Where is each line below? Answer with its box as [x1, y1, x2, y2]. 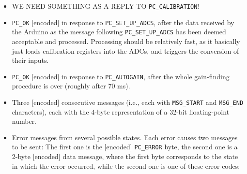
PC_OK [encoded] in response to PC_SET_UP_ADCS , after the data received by [12, 17, 234, 27]
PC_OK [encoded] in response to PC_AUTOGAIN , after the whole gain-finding [12, 71, 230, 81]
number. [12, 116, 37, 126]
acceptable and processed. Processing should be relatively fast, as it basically [12, 36, 240, 46]
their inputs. [12, 55, 49, 65]
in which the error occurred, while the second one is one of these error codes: [12, 160, 240, 171]
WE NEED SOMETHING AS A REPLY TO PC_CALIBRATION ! [12, 1, 200, 11]
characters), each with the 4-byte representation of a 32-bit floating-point [12, 106, 230, 116]
